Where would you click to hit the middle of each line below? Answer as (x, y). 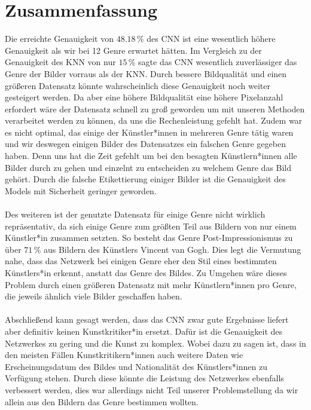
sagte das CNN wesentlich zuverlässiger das (218, 62)
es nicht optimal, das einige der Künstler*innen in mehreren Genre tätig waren (149, 132)
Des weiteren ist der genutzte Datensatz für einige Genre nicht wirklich (135, 214)
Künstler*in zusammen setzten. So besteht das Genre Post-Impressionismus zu (149, 238)
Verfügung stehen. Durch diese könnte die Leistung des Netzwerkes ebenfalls (144, 378)
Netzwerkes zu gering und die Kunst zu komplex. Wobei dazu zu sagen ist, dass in (155, 343)
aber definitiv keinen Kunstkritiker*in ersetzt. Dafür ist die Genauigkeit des (144, 331)
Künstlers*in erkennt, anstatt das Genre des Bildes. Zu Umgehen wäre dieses (146, 273)
